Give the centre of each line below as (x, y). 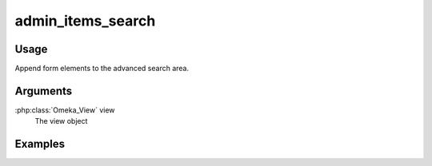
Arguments (44, 91)
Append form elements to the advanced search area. (102, 69)
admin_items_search (85, 21)
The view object (61, 121)
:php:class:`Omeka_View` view (65, 110)
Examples (40, 144)
